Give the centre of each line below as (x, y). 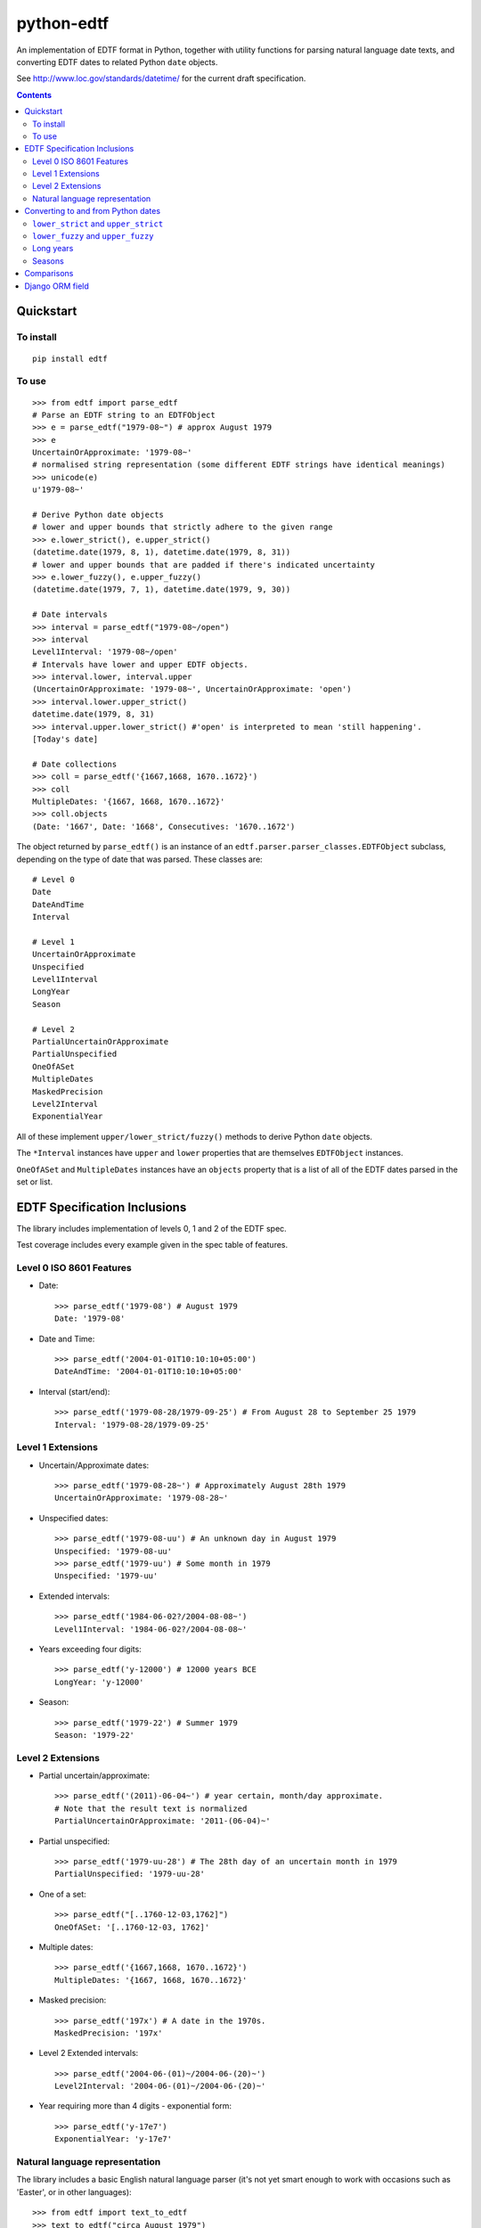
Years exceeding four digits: (90, 1649)
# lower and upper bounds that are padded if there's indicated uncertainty (204, 565)
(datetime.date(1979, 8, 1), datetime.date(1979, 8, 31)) (162, 552)
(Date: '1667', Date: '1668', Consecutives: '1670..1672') (164, 826)
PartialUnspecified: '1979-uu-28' (130, 1874)
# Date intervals (70, 614)
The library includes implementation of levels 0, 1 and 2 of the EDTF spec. (151, 1228)
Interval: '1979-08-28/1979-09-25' (132, 1425)
